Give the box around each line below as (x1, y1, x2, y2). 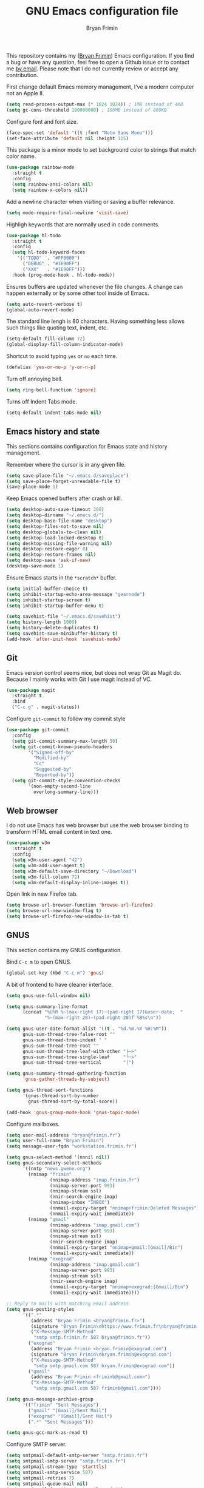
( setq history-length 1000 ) (6, 619, 78, 626)
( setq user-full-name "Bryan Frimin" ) (6, 1138, 104, 1144)
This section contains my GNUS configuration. (6, 946, 123, 953)
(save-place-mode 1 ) (6, 484, 59, 490)
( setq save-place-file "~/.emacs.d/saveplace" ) (6, 472, 129, 479)
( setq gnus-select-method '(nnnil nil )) (6, 1154, 110, 1160)
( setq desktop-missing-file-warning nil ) (6, 540, 113, 547)
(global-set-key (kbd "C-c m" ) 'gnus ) (6, 970, 104, 976)
